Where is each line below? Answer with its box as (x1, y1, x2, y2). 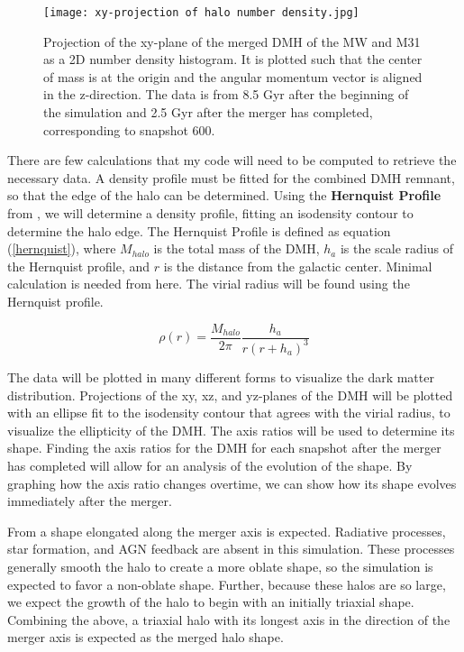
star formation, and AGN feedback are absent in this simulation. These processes (7, 539, 455, 558)
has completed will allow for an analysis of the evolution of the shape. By (7, 455, 413, 474)
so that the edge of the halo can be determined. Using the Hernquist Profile (7, 186, 441, 205)
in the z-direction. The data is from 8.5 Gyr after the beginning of (43, 85, 409, 104)
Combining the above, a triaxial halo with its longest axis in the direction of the (7, 610, 450, 629)
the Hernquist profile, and (7, 256, 150, 275)
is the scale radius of (340, 239, 454, 258)
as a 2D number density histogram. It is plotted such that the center (43, 50, 423, 69)
